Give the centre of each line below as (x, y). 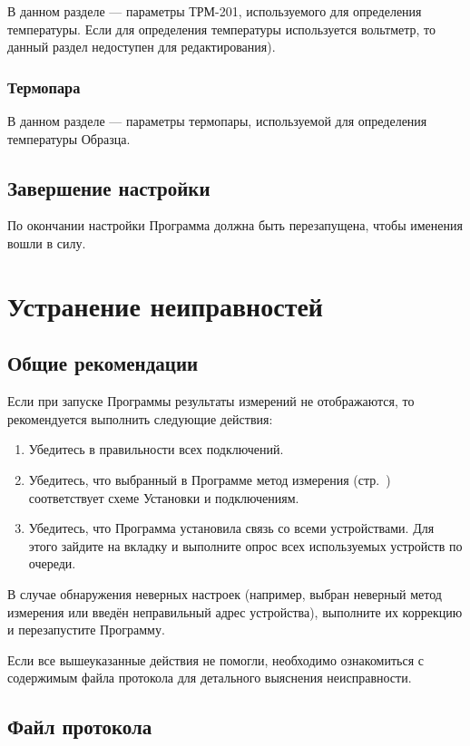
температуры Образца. (69, 138)
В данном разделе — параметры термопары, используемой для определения (217, 121)
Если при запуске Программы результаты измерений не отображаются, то (211, 401)
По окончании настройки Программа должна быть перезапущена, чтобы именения (235, 225)
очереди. (52, 563)
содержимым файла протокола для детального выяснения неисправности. (210, 678)
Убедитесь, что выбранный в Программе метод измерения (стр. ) (210, 479)
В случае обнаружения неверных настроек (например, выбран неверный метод (225, 593)
